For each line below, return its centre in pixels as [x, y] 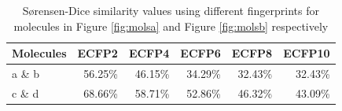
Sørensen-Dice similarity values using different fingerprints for [171, 10]
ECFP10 [307, 53]
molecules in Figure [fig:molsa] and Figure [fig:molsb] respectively [171, 26]
